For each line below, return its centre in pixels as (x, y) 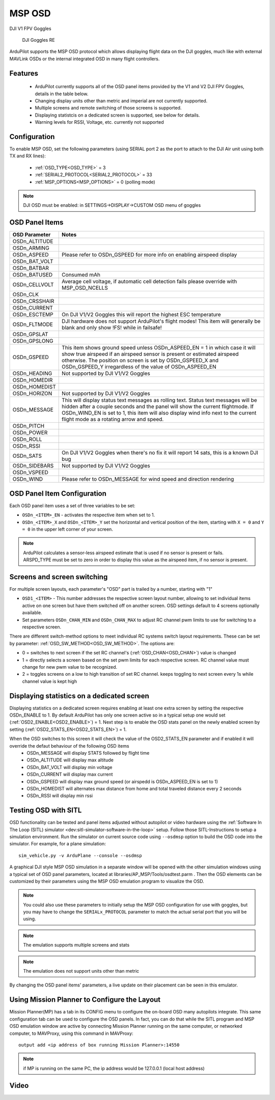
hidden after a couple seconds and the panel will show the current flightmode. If (158, 406)
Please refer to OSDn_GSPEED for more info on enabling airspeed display (149, 255)
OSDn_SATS (27, 456)
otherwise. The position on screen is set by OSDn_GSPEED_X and (140, 361)
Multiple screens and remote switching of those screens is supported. (108, 108)
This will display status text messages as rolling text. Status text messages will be (159, 400)
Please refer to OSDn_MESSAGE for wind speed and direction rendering (148, 479)
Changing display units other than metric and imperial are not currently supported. (121, 101)
